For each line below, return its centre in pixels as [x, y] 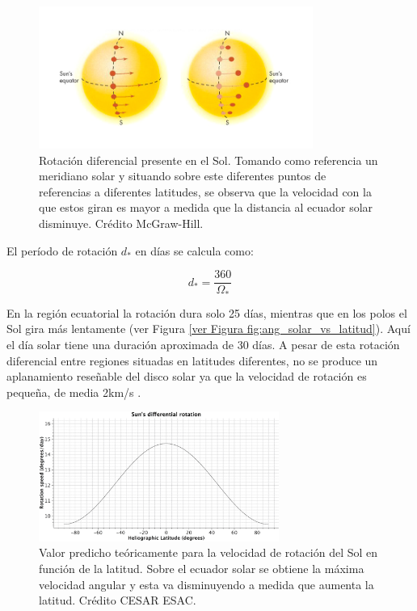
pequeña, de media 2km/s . [74, 392]
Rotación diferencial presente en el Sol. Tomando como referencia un [208, 160]
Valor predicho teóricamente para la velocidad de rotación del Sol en [208, 552]
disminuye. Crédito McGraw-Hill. [121, 223]
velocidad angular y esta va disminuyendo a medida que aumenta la [206, 584]
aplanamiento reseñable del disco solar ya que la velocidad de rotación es [187, 376]
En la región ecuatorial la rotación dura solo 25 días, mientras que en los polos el [207, 312]
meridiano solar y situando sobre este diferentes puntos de [183, 176]
